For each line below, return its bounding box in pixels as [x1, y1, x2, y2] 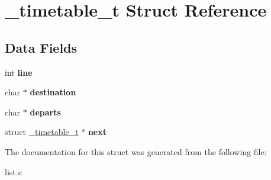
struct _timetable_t [5, 126, 79, 138]
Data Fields [5, 38, 78, 56]
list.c [5, 165, 22, 178]
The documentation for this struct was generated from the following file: [5, 145, 267, 157]
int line [5, 66, 33, 78]
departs [30, 105, 61, 118]
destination [30, 86, 76, 98]
